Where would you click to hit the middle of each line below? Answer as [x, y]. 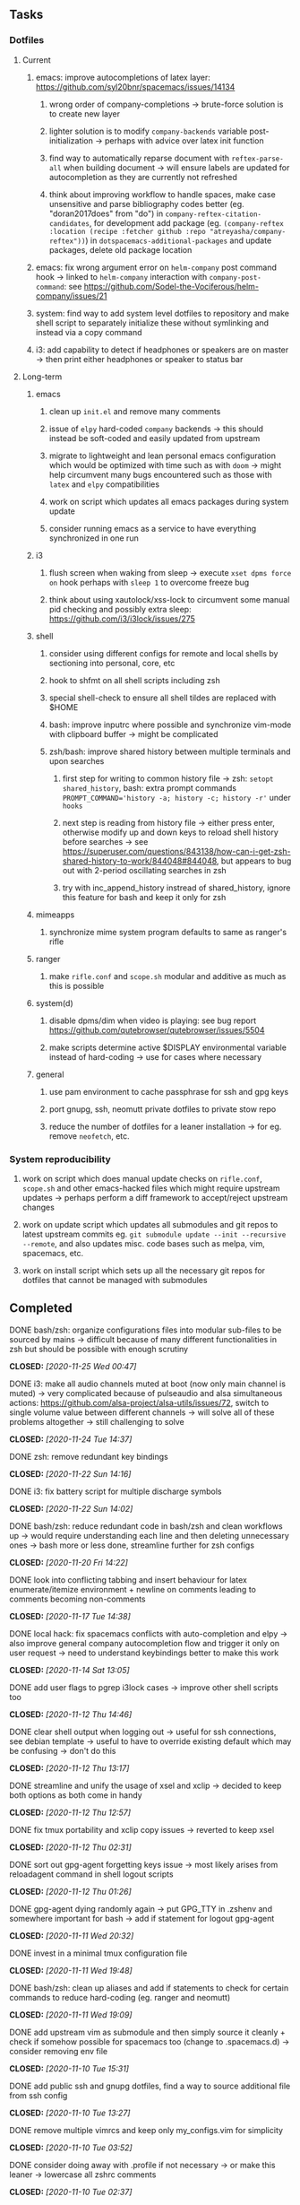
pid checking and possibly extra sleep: [120, 609]
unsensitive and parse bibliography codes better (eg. [146, 204]
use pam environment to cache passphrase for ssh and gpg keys [169, 1091]
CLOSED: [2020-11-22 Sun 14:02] [71, 1508]
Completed [41, 1308]
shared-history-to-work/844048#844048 [140, 861]
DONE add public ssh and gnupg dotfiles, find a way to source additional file [150, 2086]
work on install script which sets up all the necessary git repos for [144, 1270]
